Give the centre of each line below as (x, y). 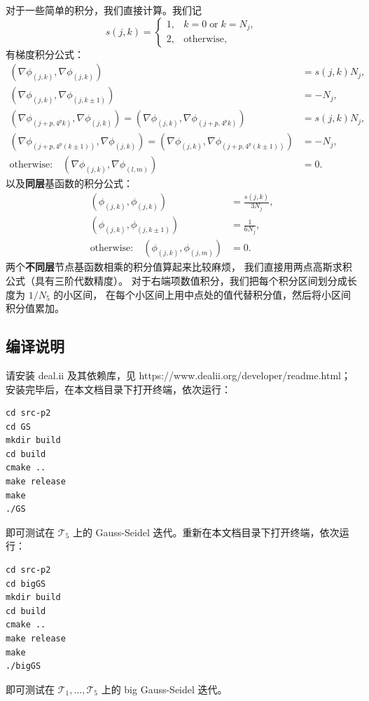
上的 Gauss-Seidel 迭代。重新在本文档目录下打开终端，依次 (206, 532)
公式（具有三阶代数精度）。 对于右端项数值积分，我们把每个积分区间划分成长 (181, 280)
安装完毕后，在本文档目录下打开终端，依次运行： (118, 389)
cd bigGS (26, 584)
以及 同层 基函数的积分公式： (69, 183)
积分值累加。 (35, 308)
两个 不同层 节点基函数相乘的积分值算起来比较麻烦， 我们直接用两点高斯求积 (179, 267)
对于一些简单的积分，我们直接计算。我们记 (104, 10)
